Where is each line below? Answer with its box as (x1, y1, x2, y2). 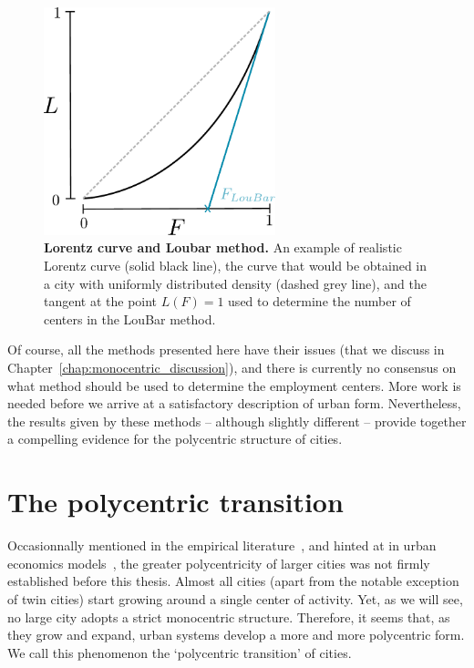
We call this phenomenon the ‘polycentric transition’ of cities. (7, 642, 352, 662)
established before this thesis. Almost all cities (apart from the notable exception (7, 571, 459, 591)
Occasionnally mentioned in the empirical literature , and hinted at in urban (7, 536, 437, 555)
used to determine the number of (228, 292, 411, 311)
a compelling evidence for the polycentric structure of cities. (7, 429, 343, 448)
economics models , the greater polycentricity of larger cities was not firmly (7, 553, 430, 572)
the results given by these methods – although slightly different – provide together (7, 411, 467, 430)
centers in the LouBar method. (44, 309, 216, 328)
